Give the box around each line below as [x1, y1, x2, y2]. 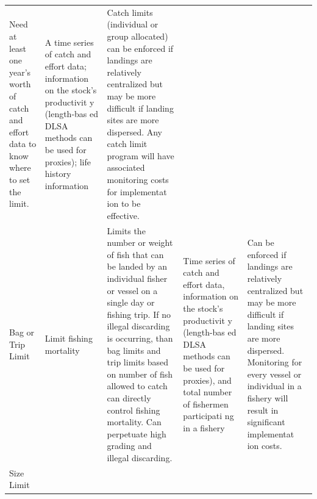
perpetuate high [107, 427, 166, 440]
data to [9, 137, 37, 150]
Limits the [107, 224, 146, 237]
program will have [107, 149, 174, 162]
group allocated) [107, 29, 168, 42]
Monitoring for [247, 356, 302, 368]
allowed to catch [107, 379, 168, 392]
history [45, 167, 71, 180]
